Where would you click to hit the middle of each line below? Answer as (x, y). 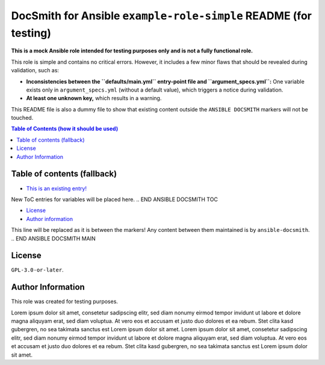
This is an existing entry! (57, 188)
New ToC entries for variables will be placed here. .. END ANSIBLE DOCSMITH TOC (114, 199)
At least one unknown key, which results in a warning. (94, 98)
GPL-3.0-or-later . (37, 270)
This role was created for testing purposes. (65, 302)
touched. (22, 118)
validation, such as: (35, 70)
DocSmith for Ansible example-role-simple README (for (162, 16)
